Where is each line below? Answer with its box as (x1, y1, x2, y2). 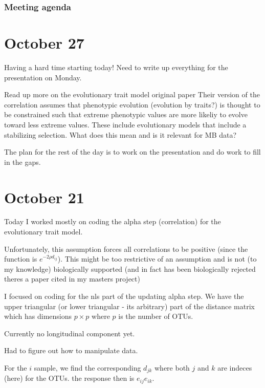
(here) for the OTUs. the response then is (4, 373, 135, 383)
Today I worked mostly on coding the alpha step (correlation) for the (4, 216, 221, 227)
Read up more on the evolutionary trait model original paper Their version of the (4, 89, 260, 100)
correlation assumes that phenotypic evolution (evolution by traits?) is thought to (4, 99, 260, 110)
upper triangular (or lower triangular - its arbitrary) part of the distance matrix (4, 300, 255, 311)
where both (154, 362, 190, 373)
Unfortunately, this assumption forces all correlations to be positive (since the (4, 243, 248, 254)
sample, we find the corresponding (34, 362, 141, 373)
